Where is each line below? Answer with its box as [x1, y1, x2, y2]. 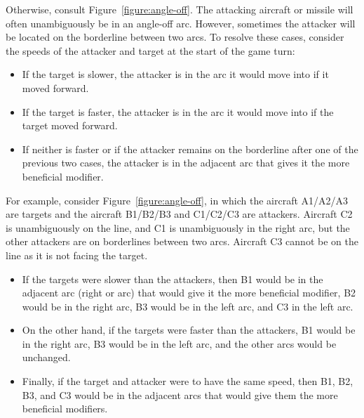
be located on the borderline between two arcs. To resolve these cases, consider [6, 30, 344, 44]
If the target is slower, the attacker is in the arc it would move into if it [22, 67, 329, 81]
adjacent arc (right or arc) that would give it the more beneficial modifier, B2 [22, 285, 356, 300]
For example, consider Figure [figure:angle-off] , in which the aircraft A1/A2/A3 [6, 192, 349, 207]
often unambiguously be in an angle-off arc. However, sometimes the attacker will [6, 15, 356, 30]
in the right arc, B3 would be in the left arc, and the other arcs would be [22, 336, 337, 351]
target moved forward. [22, 118, 118, 133]
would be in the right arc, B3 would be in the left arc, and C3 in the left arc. [22, 299, 353, 313]
